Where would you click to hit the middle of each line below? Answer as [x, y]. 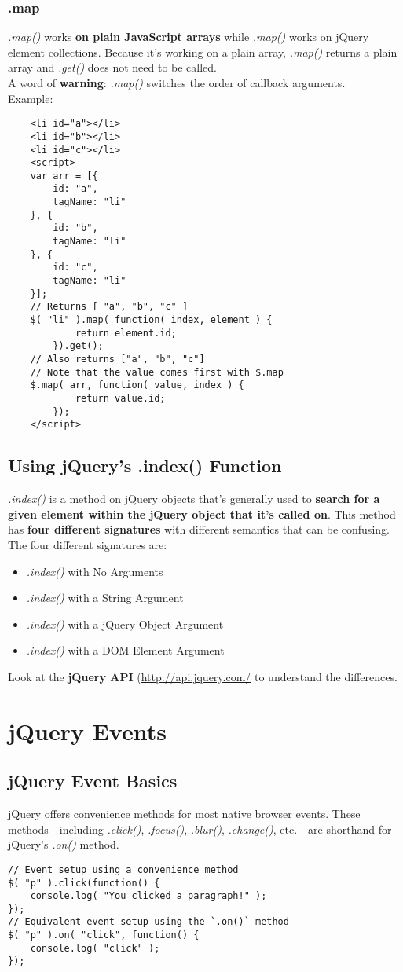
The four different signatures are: [88, 544]
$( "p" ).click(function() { [84, 883]
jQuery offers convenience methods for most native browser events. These [184, 814]
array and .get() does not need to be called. [112, 67]
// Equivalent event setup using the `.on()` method [148, 922]
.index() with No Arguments [95, 571]
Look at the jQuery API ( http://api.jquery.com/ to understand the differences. [203, 676]
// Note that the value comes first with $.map [157, 372]
